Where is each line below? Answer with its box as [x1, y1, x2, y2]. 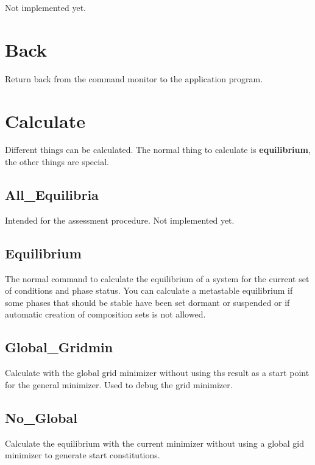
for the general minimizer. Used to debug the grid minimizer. [5, 378, 233, 391]
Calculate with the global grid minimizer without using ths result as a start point [5, 366, 310, 379]
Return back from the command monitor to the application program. [5, 72, 263, 85]
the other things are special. [5, 155, 109, 168]
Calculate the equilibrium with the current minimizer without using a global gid [5, 436, 305, 449]
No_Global [5, 408, 77, 427]
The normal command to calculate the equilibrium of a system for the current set [5, 272, 310, 285]
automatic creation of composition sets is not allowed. [5, 308, 206, 321]
